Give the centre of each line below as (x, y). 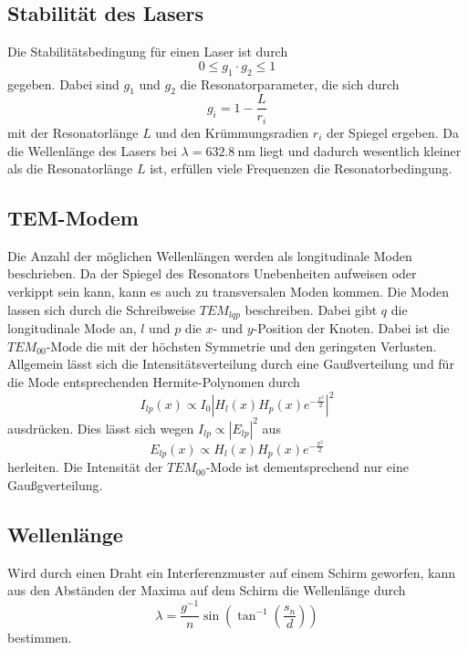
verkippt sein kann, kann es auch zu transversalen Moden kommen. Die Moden (229, 292)
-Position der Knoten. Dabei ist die (351, 328)
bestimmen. (40, 637)
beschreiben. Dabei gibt (311, 309)
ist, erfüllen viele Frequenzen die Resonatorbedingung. (301, 168)
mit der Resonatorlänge (73, 132)
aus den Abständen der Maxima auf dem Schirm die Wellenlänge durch (207, 590)
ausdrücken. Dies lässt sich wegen (101, 428)
